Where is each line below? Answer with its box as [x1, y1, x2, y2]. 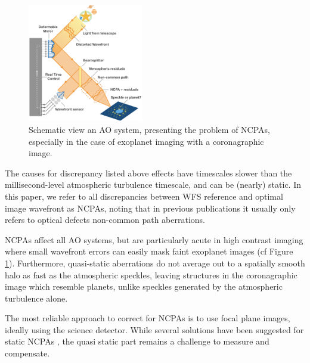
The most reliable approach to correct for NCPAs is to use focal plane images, [5, 312, 290, 324]
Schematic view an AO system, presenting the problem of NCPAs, [29, 123, 270, 135]
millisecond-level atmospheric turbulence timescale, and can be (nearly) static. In [5, 178, 302, 191]
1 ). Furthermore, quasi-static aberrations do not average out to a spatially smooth [5, 256, 305, 269]
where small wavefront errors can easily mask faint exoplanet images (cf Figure [5, 245, 293, 257]
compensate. [5, 347, 50, 359]
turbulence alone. [5, 291, 68, 304]
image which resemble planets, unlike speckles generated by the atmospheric [5, 280, 283, 293]
